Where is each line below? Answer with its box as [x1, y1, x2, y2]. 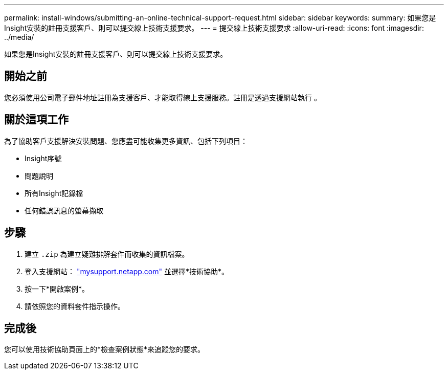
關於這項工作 [4, 113, 69, 126]
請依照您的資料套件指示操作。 [25, 301, 125, 311]
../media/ [4, 33, 34, 41]
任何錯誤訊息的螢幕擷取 [25, 206, 103, 215]
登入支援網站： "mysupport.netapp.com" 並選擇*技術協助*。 [25, 267, 229, 276]
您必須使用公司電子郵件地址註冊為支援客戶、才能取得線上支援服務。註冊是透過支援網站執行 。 [4, 93, 321, 102]
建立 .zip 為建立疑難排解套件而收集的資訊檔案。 [25, 249, 189, 258]
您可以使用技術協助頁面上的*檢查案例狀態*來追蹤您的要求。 [4, 345, 205, 354]
